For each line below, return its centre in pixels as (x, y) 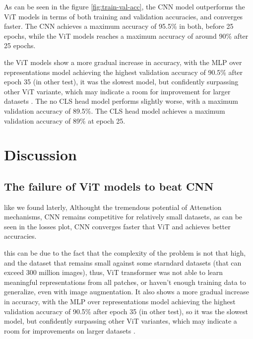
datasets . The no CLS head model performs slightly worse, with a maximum (121, 101)
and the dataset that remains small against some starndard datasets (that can (123, 262)
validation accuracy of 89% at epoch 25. (65, 120)
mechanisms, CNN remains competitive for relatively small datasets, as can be (123, 217)
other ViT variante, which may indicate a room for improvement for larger (117, 91)
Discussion (40, 155)
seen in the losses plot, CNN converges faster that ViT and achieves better (117, 226)
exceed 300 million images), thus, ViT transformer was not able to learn (114, 272)
